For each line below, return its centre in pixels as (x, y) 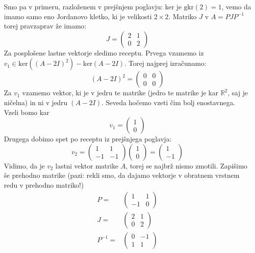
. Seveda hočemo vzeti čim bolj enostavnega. (168, 102)
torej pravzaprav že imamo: (45, 26)
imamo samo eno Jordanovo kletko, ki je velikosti (78, 16)
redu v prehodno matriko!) (44, 184)
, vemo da (236, 6)
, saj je (238, 93)
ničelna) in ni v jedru (36, 102)
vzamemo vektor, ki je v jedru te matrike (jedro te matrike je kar (120, 93)
